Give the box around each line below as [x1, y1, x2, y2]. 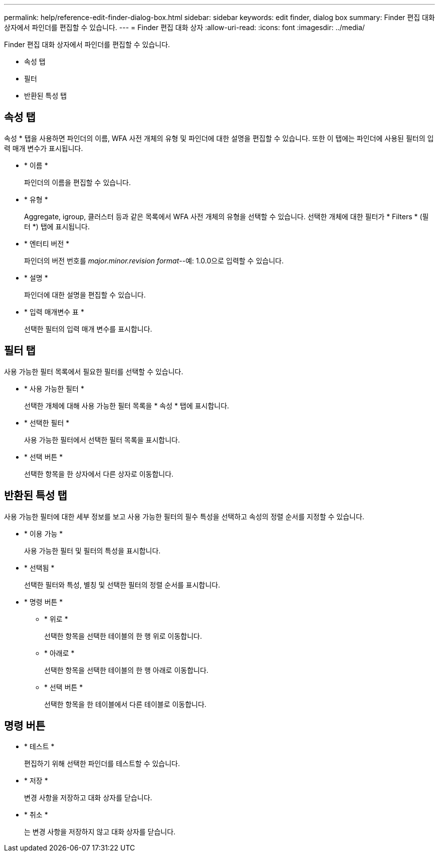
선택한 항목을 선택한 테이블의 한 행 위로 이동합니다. [44, 631, 202, 640]
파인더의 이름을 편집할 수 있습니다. [24, 178, 131, 187]
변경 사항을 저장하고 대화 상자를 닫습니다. [24, 793, 152, 802]
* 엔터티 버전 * [24, 239, 70, 248]
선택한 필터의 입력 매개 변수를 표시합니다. [24, 324, 152, 333]
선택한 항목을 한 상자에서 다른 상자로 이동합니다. [24, 469, 174, 478]
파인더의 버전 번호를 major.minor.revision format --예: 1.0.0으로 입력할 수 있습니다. [24, 256, 284, 265]
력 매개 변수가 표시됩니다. [4, 144, 83, 153]
